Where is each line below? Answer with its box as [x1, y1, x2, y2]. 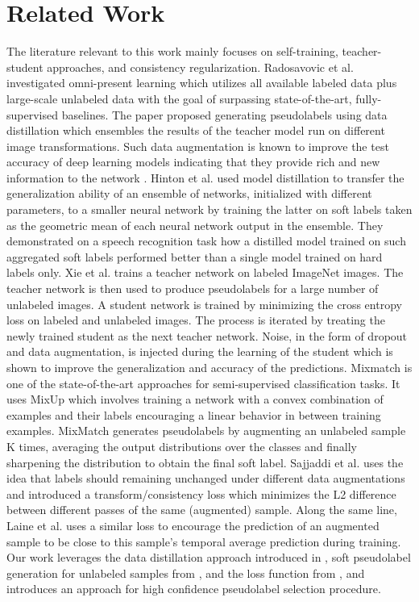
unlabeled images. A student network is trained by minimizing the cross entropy [6, 295, 402, 312]
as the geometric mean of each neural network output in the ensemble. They [6, 216, 384, 233]
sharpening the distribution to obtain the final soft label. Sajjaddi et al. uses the [6, 454, 404, 470]
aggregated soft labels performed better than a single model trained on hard [6, 248, 383, 265]
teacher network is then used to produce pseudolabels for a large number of [6, 280, 379, 297]
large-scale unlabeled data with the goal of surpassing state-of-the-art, [6, 90, 352, 107]
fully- [355, 90, 382, 107]
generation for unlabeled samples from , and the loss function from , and [6, 564, 365, 581]
